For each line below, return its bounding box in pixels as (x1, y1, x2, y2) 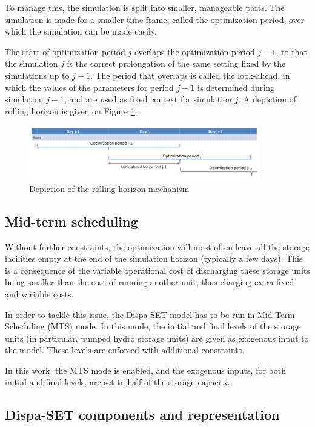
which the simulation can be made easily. (5, 25, 157, 38)
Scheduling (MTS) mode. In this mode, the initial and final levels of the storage (5, 320, 301, 333)
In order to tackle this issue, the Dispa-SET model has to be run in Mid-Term (5, 308, 295, 320)
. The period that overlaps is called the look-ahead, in (90, 68, 290, 81)
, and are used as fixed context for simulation (64, 93, 232, 105)
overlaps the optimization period (134, 45, 255, 58)
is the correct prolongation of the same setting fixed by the (67, 57, 286, 70)
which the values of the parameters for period (5, 81, 174, 93)
